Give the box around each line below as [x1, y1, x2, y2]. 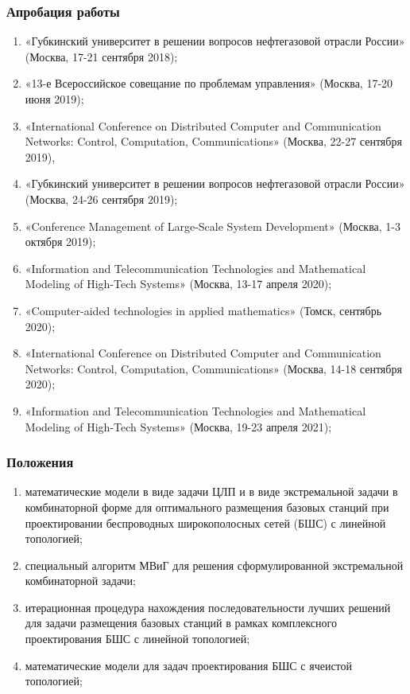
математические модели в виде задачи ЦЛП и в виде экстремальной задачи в [25, 483, 398, 500]
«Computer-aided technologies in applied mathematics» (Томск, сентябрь [25, 302, 382, 318]
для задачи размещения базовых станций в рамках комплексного [25, 614, 337, 631]
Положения [6, 452, 74, 472]
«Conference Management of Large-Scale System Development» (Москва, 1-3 [25, 217, 401, 234]
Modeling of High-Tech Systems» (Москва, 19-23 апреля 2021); [25, 418, 332, 435]
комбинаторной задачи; [25, 572, 136, 589]
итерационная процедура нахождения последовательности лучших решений [25, 598, 391, 615]
